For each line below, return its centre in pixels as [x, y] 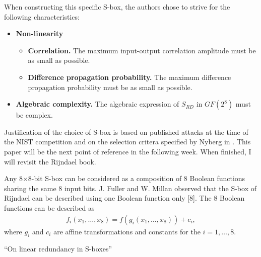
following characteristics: [42, 16]
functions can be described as [49, 207]
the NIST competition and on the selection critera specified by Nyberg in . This [127, 142]
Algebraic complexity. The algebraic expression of [97, 104]
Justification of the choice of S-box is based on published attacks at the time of [126, 132]
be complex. [34, 115]
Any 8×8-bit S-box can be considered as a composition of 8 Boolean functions [125, 178]
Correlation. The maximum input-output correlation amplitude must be [142, 50]
